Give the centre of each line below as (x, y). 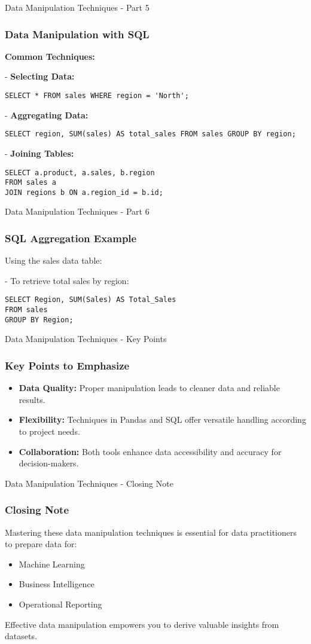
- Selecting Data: (40, 76)
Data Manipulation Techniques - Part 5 (77, 7)
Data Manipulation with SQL (77, 34)
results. (32, 399)
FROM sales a (31, 183)
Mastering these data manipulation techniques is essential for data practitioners (151, 532)
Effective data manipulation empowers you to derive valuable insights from (142, 624)
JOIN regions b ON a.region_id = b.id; (84, 192)
